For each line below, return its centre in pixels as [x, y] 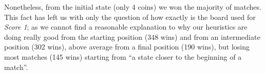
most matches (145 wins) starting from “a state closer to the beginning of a [123, 56]
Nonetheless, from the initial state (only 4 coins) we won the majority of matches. [133, 7]
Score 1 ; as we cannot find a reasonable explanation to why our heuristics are [126, 27]
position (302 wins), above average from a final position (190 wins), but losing [127, 47]
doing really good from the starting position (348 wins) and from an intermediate [132, 36]
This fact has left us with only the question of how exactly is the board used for [130, 17]
